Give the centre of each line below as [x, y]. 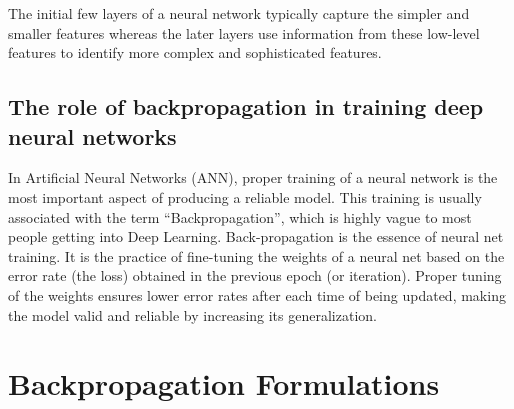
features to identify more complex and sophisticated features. [195, 52]
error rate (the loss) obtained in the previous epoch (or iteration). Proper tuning [255, 275]
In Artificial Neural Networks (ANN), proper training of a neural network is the [253, 177]
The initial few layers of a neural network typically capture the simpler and [239, 13]
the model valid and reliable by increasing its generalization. [192, 314]
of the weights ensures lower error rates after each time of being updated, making [257, 294]
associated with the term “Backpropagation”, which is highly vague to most [240, 216]
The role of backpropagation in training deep [246, 106]
